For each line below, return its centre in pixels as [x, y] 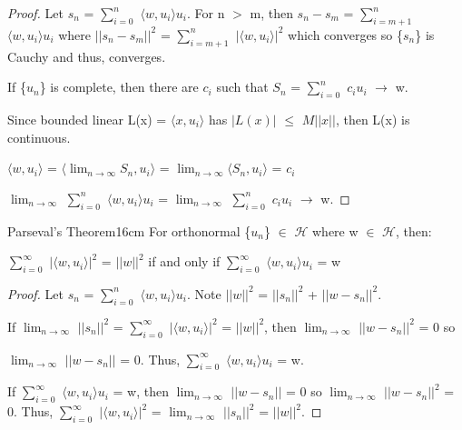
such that [242, 87]
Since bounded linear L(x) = [87, 119]
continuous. [39, 137]
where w [335, 230]
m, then [271, 13]
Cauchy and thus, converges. [87, 56]
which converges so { [345, 34]
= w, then [141, 391]
